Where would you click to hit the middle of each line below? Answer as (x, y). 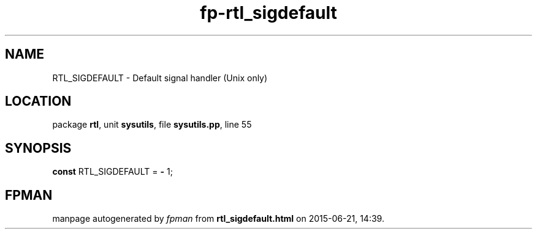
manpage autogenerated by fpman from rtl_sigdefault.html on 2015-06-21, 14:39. (218, 219)
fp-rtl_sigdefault (268, 13)
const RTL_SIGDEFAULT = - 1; (112, 172)
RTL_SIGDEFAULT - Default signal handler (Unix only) (160, 78)
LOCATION (38, 101)
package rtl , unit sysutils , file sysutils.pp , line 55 (152, 125)
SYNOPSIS (38, 148)
